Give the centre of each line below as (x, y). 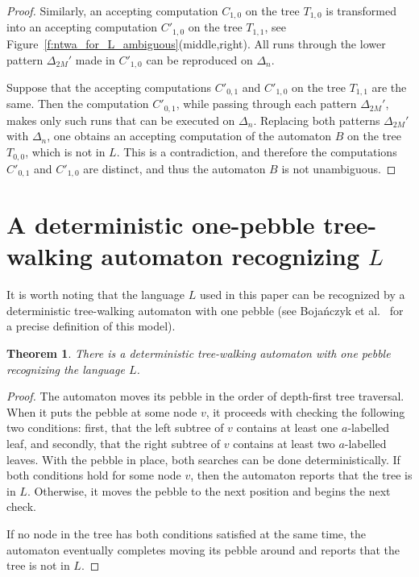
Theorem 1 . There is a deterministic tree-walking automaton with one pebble (199, 353)
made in (95, 59)
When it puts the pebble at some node (102, 411)
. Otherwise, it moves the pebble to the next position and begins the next (209, 490)
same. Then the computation (78, 104)
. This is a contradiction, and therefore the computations (257, 152)
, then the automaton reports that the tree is (301, 475)
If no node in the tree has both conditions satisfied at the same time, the (187, 533)
